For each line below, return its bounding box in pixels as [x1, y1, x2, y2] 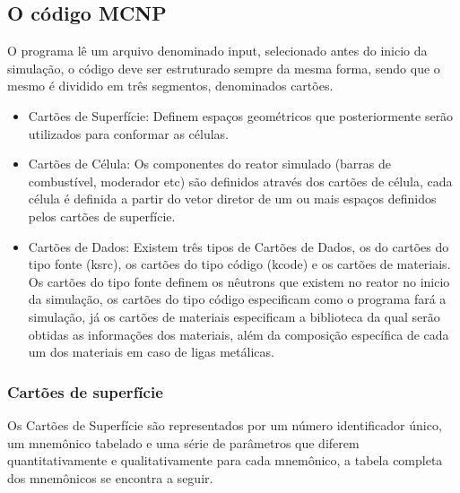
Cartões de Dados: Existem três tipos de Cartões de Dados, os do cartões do [28, 237, 449, 255]
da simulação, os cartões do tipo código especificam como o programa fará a [28, 290, 447, 308]
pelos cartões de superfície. [28, 206, 176, 225]
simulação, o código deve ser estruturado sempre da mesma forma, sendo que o [7, 58, 440, 77]
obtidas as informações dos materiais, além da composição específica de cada [28, 324, 449, 343]
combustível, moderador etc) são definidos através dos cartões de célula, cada [28, 171, 453, 190]
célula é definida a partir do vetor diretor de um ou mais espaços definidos [28, 189, 437, 208]
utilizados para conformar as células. [28, 124, 229, 143]
